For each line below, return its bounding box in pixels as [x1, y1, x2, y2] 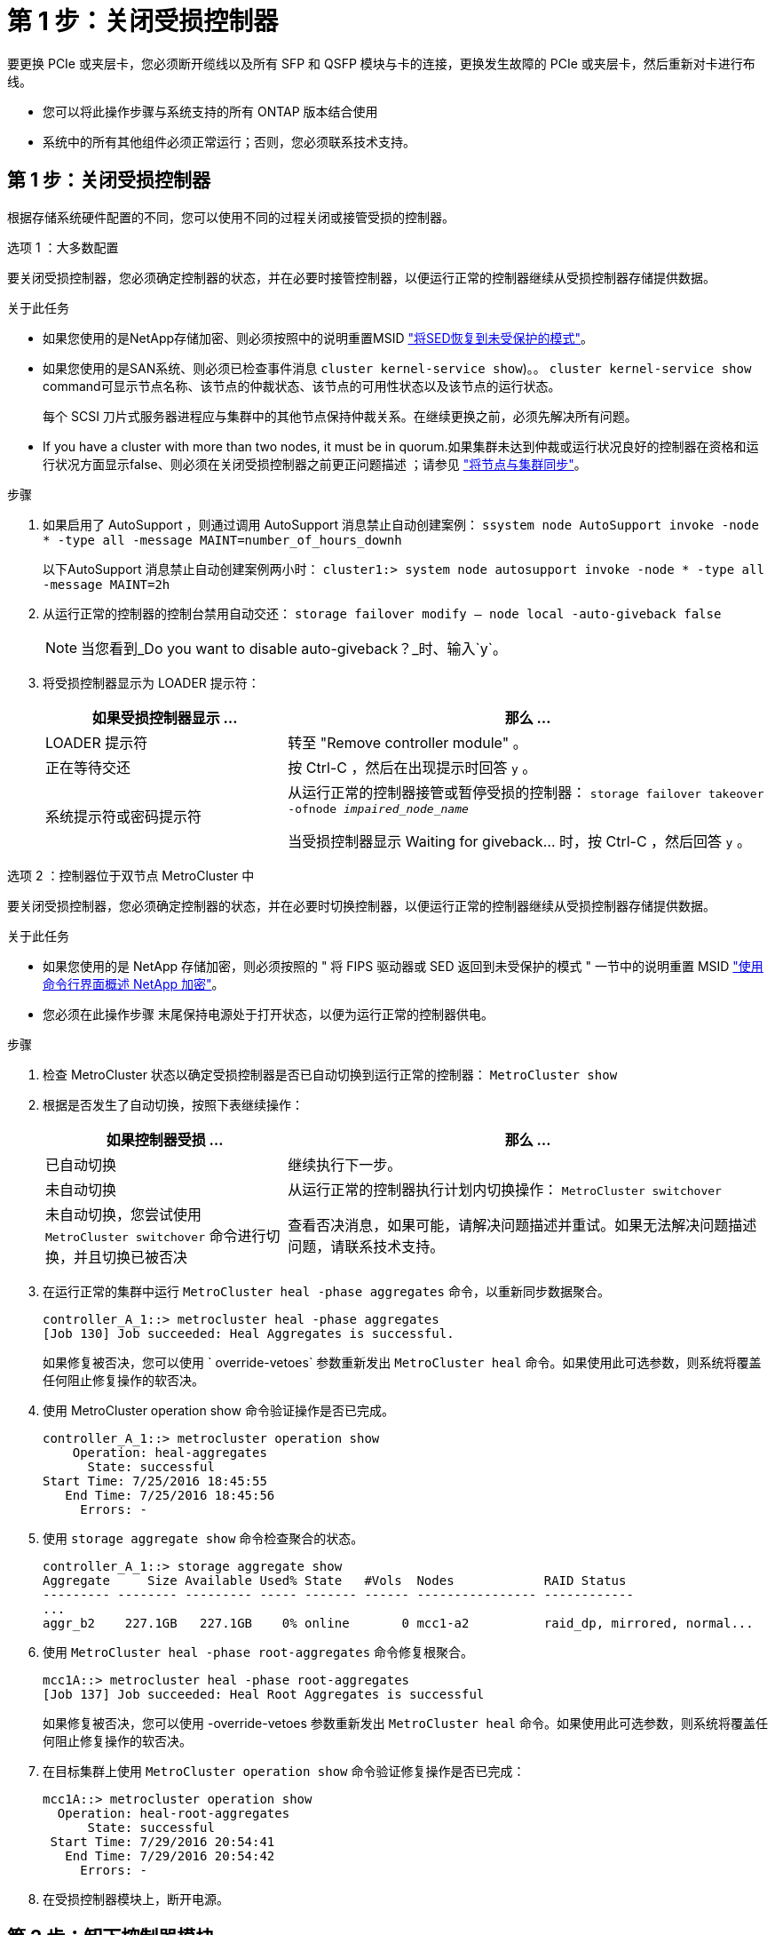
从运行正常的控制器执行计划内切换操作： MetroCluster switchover [288, 1180, 722, 1198]
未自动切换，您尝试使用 [45, 1205, 202, 1223]
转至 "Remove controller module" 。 [288, 733, 527, 752]
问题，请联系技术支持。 [288, 1237, 445, 1255]
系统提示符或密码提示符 [45, 808, 202, 826]
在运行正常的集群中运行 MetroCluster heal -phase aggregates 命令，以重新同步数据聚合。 [43, 1283, 610, 1299]
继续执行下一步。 [288, 1155, 402, 1174]
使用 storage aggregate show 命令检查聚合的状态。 [43, 1530, 364, 1546]
